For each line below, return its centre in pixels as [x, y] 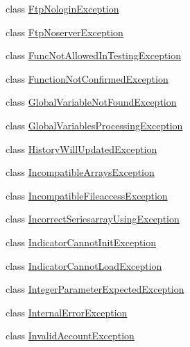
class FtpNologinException [62, 8]
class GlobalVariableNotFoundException [91, 102]
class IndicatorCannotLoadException [84, 265]
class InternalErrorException [67, 312]
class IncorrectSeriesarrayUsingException [93, 219]
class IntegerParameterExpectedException [95, 289]
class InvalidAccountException [70, 336]
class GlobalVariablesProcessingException [94, 125]
